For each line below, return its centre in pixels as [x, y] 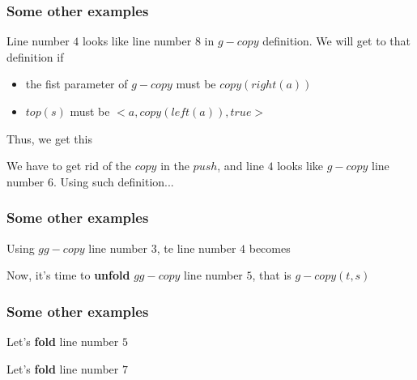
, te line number [196, 248]
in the [175, 166]
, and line [240, 166]
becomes [270, 248]
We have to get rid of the [69, 166]
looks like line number [137, 41]
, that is [272, 275]
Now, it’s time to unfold [68, 275]
